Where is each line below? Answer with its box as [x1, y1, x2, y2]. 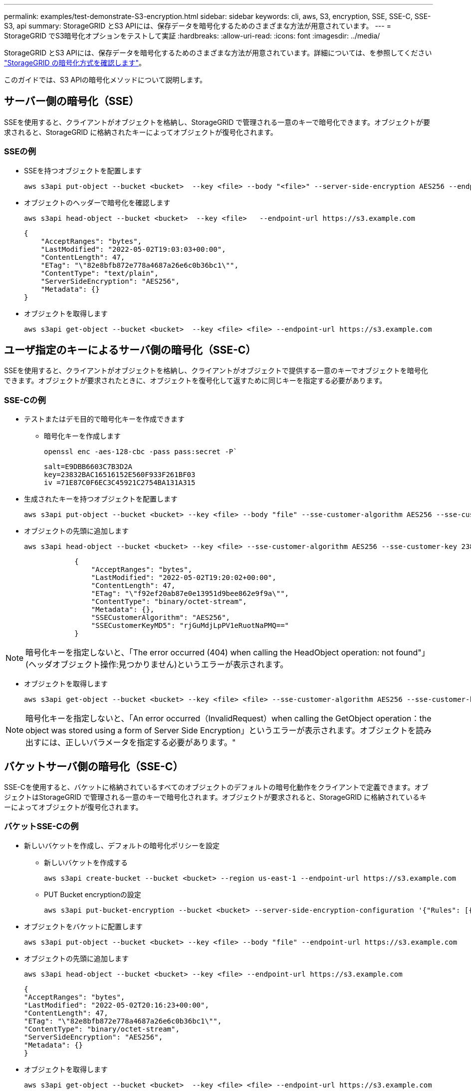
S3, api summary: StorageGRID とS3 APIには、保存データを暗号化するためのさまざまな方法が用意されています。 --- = [4, 21, 391, 30]
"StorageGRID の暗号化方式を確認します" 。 [4, 58, 146, 67]
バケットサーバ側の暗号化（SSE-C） [4, 760, 184, 773]
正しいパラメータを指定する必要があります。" [65, 737, 236, 748]
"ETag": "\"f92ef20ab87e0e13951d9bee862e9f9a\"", [91, 589, 289, 598]
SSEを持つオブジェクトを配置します [24, 166, 142, 175]
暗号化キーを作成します [44, 432, 121, 441]
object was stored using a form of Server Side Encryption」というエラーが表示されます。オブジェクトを [25, 725, 416, 736]
